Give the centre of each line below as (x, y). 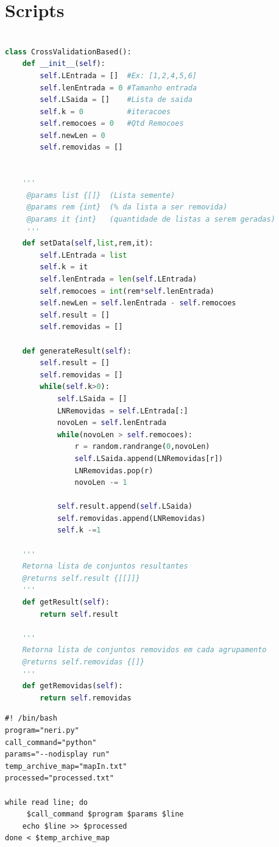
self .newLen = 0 (72, 135)
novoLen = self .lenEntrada (111, 423)
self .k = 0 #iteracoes (105, 111)
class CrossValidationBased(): (68, 52)
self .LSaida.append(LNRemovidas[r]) (149, 458)
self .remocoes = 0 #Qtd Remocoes (112, 124)
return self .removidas (86, 698)
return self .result (79, 614)
